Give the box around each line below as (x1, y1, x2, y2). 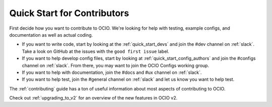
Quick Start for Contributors (9, 8, 129, 19)
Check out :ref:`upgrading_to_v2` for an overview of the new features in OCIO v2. (9, 95, 178, 101)
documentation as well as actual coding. (9, 32, 93, 38)
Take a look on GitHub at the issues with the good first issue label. (22, 48, 170, 54)
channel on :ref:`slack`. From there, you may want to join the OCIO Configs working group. (22, 62, 209, 68)
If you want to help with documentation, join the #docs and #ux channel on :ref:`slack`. (22, 69, 202, 75)
